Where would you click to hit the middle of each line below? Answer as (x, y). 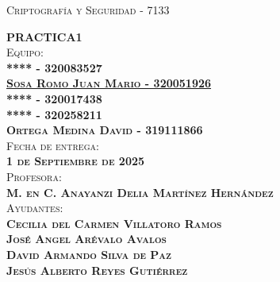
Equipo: (25, 52)
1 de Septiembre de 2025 (76, 161)
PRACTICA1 (44, 36)
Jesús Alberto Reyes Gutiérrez (97, 270)
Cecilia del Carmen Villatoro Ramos (114, 223)
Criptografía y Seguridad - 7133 (88, 10)
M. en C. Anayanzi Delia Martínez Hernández (140, 192)
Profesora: (34, 176)
